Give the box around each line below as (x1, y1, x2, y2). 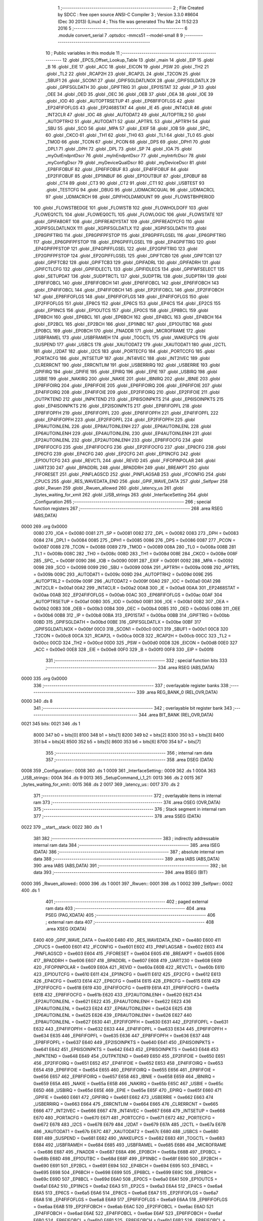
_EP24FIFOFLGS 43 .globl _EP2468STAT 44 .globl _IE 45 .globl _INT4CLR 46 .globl (45, 105, 212, 111)
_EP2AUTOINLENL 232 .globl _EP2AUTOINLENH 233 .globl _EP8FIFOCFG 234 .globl (33, 437, 203, 443)
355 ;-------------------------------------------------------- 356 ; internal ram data (45, 750, 213, 756)
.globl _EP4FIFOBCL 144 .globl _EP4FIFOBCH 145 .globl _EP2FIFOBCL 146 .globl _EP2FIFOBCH (33, 287, 224, 293)
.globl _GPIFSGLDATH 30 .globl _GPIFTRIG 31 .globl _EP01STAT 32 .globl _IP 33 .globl (45, 84, 216, 90)
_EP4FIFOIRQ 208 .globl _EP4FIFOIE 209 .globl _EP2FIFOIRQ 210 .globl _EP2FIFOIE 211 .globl (33, 389, 220, 395)
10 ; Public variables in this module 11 (45, 50, 120, 56)
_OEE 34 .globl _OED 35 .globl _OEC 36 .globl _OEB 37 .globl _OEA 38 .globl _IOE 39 (45, 91, 214, 97)
